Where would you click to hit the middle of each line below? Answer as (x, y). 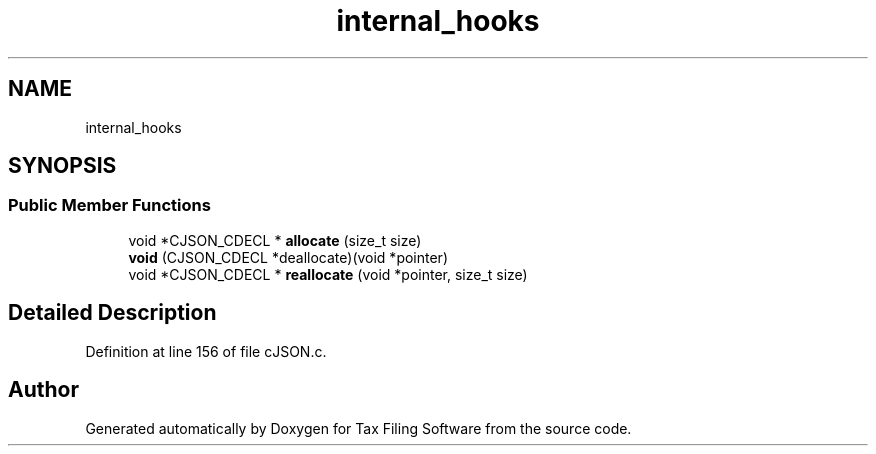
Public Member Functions (109, 205)
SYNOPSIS (62, 166)
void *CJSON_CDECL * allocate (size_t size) (275, 240)
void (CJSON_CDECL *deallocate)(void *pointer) (288, 257)
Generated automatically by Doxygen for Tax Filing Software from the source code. (358, 428)
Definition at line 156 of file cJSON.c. (206, 351)
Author (43, 390)
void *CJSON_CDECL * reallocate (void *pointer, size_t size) (328, 274)
